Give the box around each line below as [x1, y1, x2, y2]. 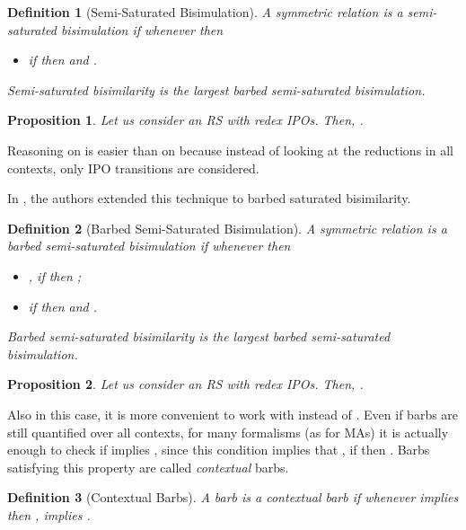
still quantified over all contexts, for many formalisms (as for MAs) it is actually [7, 422, 449, 441]
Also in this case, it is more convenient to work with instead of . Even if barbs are [7, 404, 459, 423]
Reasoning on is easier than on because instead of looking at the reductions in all [7, 140, 453, 159]
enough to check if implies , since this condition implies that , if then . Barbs [7, 440, 430, 459]
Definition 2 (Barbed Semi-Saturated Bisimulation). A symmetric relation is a [7, 218, 447, 237]
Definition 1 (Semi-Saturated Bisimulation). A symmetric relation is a [7, 3, 403, 21]
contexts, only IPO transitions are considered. [7, 158, 259, 177]
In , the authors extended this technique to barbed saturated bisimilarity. [7, 189, 411, 208]
